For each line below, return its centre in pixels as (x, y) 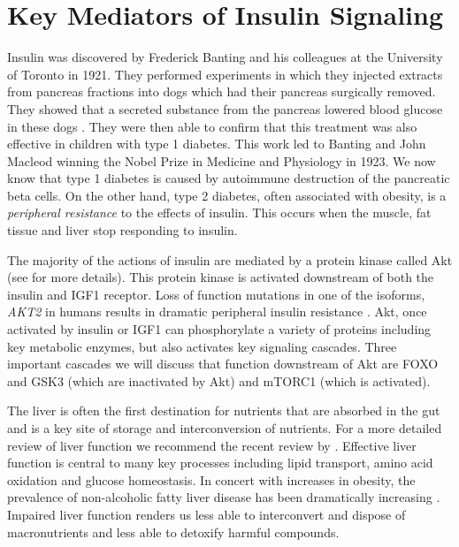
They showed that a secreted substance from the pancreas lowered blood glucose (225, 108)
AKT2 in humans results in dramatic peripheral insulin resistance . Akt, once (217, 311)
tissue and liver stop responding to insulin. (122, 230)
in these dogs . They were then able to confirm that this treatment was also (212, 126)
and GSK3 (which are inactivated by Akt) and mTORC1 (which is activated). (219, 380)
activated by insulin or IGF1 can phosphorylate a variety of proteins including (219, 329)
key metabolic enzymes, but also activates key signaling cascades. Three (202, 346)
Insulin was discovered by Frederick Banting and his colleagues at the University (225, 57)
